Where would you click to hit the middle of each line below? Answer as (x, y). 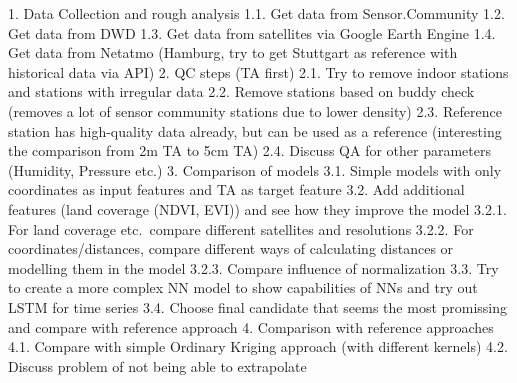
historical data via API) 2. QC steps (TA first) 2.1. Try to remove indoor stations (258, 71)
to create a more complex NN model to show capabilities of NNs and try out (243, 287)
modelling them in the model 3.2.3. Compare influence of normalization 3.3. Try (253, 267)
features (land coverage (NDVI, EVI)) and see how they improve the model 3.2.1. (257, 208)
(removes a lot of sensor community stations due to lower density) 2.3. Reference (255, 110)
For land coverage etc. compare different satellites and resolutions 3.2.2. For (241, 228)
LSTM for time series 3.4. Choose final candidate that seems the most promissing (258, 306)
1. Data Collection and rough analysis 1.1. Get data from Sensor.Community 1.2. (256, 13)
